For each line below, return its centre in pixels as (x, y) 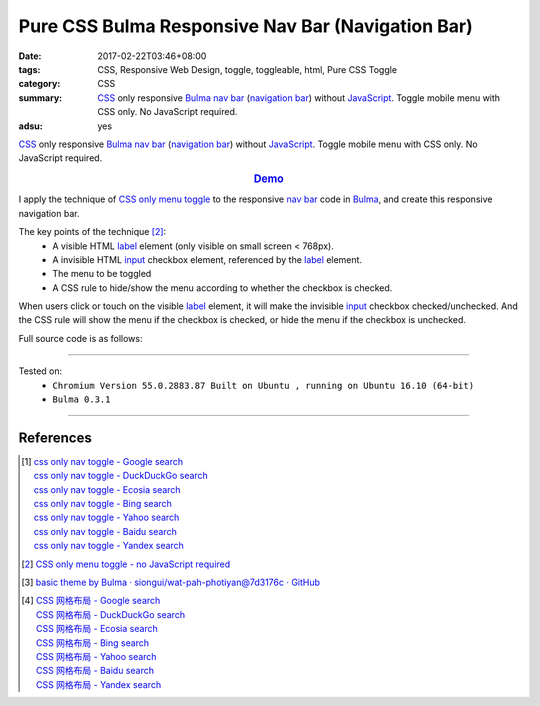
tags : (29, 69)
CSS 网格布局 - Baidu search (95, 671)
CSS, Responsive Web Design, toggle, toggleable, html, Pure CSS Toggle (247, 69)
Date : (30, 56)
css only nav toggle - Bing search (102, 504)
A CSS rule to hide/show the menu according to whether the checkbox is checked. (222, 287)
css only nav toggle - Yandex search (109, 546)
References (55, 437)
